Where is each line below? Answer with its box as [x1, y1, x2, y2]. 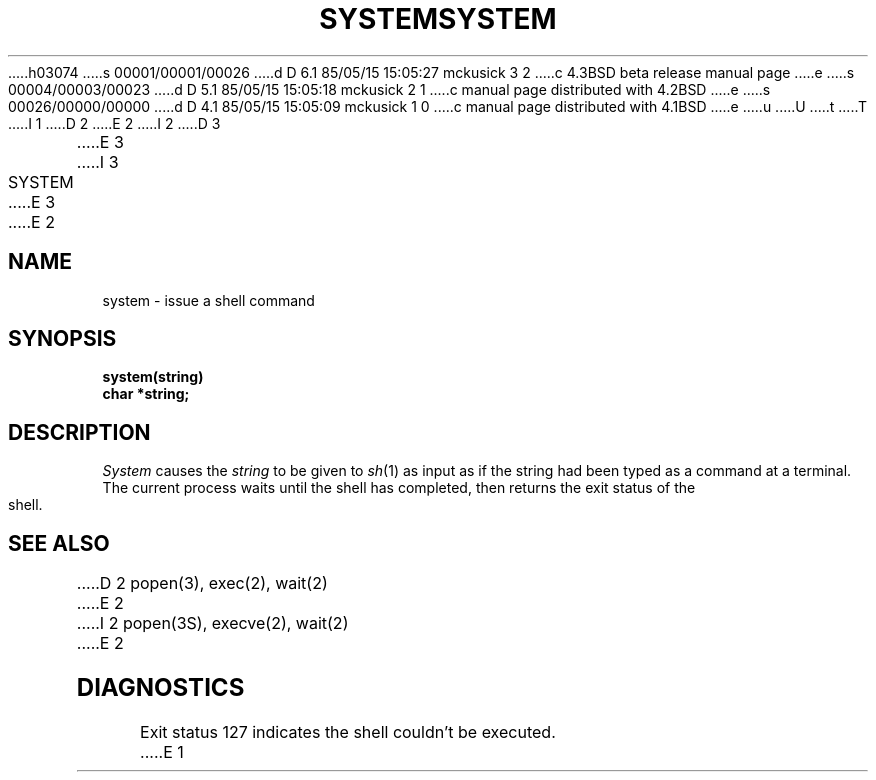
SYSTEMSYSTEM [319, 2, 557, 36]
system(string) [102, 368, 204, 386]
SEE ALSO [8, 530, 110, 556]
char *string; [102, 385, 190, 403]
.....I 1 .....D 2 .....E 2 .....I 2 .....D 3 [8, 114, 221, 132]
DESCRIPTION [8, 419, 151, 445]
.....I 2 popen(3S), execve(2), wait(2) [76, 613, 349, 634]
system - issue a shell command [102, 291, 315, 309]
